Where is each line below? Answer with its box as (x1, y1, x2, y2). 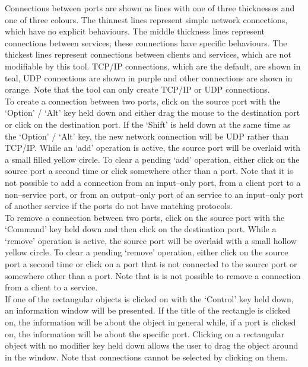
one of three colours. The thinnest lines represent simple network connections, (5, 13, 288, 26)
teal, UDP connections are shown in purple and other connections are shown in (5, 71, 293, 84)
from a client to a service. (5, 281, 98, 293)
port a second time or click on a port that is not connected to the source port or (5, 258, 297, 270)
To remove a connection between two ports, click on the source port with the (5, 211, 285, 223)
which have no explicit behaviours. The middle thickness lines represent (5, 25, 265, 37)
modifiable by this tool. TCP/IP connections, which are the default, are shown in (5, 59, 301, 72)
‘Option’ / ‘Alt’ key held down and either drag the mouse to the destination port (5, 106, 300, 119)
